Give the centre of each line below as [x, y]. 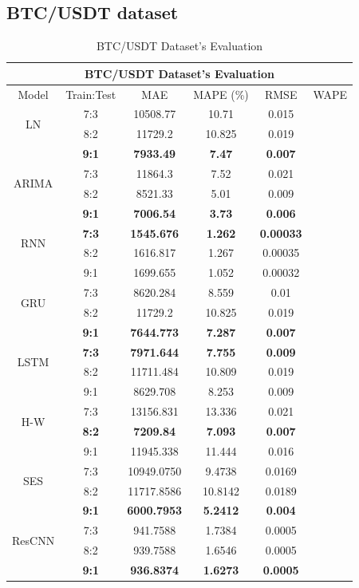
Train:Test [91, 94]
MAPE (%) [221, 94]
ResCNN [34, 540]
